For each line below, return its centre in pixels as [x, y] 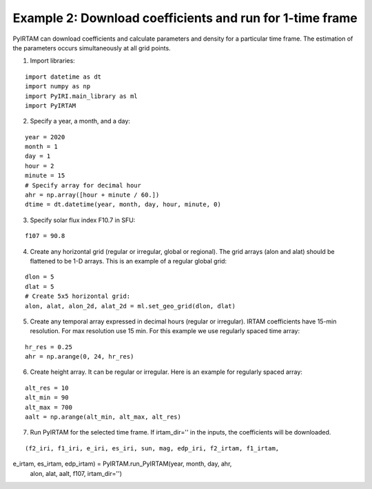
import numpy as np [58, 87]
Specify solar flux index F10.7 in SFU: [83, 220]
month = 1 [41, 147]
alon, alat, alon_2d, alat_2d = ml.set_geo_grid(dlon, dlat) [130, 306]
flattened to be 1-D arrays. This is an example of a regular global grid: [128, 261]
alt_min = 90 [47, 398]
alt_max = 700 [49, 407]
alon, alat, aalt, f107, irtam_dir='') [76, 473]
